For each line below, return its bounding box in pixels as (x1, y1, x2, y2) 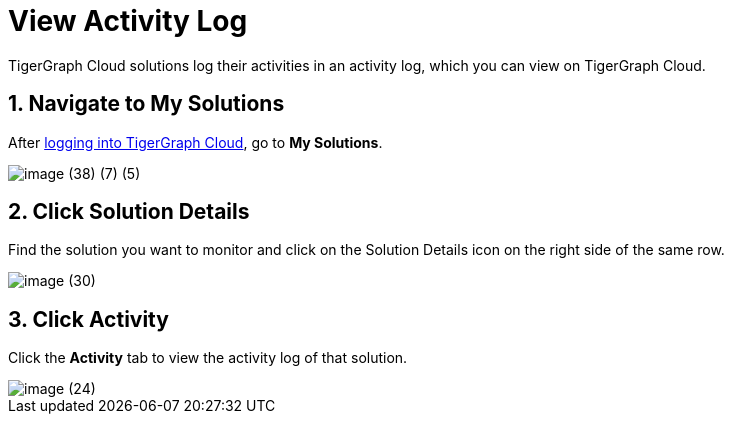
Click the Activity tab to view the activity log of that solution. (8, 349, 408, 367)
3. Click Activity (8, 306, 169, 332)
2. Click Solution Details (8, 199, 250, 225)
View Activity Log (8, 4, 248, 38)
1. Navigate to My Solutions (8, 91, 285, 117)
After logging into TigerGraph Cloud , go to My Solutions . (8, 133, 383, 151)
